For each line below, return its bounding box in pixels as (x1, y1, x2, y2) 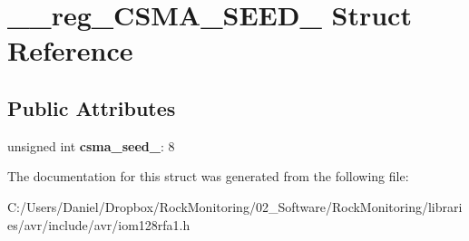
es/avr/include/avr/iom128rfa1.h (7, 215, 191, 234)
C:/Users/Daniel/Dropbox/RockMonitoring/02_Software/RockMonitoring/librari (7, 197, 463, 216)
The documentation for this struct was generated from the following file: (7, 167, 409, 186)
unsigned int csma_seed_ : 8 (7, 136, 175, 155)
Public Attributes (7, 93, 176, 121)
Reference (7, 32, 133, 69)
